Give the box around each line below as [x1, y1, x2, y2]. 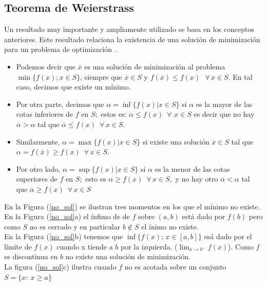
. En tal [228, 71, 253, 82]
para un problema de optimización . [4, 44, 117, 55]
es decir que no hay [194, 109, 255, 119]
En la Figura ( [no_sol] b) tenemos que [4, 231, 123, 242]
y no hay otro [175, 173, 218, 184]
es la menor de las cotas [155, 163, 230, 174]
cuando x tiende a [56, 241, 113, 252]
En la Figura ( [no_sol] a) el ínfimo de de [4, 211, 130, 222]
